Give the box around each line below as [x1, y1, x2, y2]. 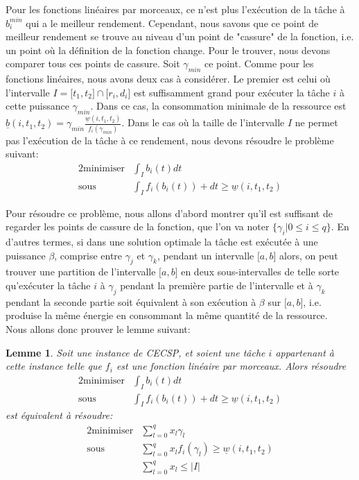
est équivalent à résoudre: [6, 408, 113, 422]
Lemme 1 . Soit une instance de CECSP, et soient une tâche [6, 345, 265, 359]
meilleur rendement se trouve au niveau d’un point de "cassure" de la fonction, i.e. [6, 29, 354, 44]
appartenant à [275, 345, 335, 359]
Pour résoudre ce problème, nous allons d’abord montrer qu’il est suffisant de [6, 205, 333, 220]
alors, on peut [279, 248, 338, 262]
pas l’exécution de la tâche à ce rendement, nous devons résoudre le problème [6, 132, 334, 147]
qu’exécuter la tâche [6, 278, 91, 292]
